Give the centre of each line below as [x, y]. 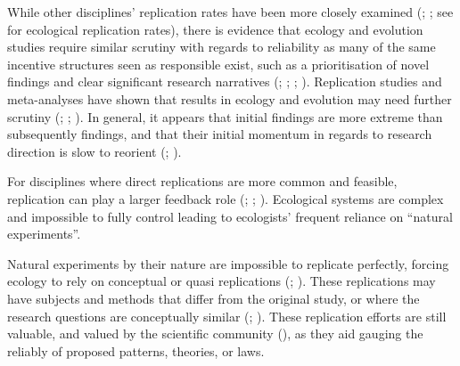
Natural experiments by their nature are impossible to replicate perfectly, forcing [228, 263]
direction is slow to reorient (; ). [94, 151]
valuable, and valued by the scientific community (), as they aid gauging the [215, 333]
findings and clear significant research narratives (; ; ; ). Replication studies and [225, 81]
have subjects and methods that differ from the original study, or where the [214, 298]
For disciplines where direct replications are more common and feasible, [202, 181]
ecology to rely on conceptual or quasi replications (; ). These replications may [222, 281]
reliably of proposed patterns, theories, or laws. [136, 350]
